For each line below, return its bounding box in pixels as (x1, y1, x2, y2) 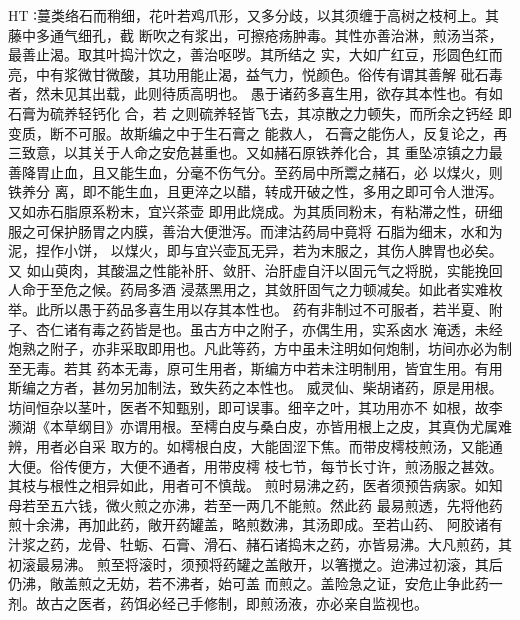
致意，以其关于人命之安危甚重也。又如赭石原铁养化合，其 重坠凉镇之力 (21, 142, 489, 163)
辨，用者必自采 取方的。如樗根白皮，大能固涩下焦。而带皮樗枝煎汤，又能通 (8, 436, 503, 457)
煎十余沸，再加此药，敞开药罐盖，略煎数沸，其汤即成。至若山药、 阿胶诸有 (8, 514, 503, 535)
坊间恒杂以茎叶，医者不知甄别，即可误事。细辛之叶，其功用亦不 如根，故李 (8, 396, 503, 417)
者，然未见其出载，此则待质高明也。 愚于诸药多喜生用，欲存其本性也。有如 (8, 83, 503, 104)
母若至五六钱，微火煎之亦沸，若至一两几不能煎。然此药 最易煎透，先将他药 (8, 494, 503, 515)
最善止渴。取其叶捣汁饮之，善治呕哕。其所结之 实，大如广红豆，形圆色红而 (8, 44, 503, 65)
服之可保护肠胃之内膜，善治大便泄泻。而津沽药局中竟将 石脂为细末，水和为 (8, 220, 503, 241)
